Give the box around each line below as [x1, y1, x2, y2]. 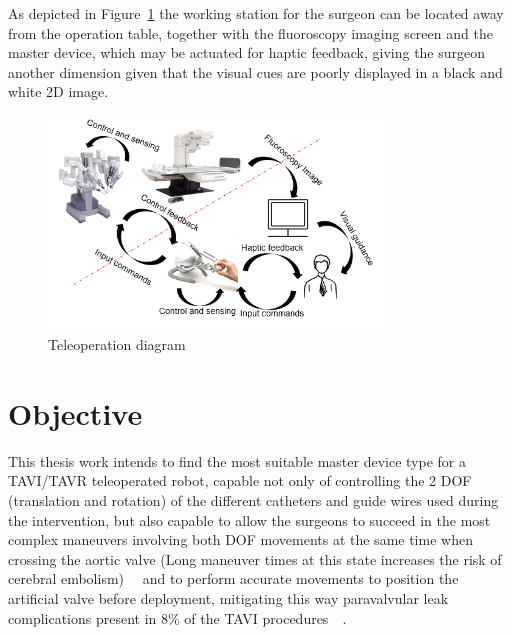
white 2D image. [8, 81, 109, 102]
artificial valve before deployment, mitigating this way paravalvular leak [8, 588, 449, 608]
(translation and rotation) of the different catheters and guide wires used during [8, 490, 499, 511]
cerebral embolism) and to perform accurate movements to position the [8, 568, 459, 589]
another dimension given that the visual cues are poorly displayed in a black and [8, 61, 503, 82]
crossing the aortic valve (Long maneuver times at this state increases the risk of [8, 548, 502, 569]
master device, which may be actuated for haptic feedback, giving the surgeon [8, 42, 486, 63]
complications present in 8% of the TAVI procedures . [8, 607, 347, 628]
